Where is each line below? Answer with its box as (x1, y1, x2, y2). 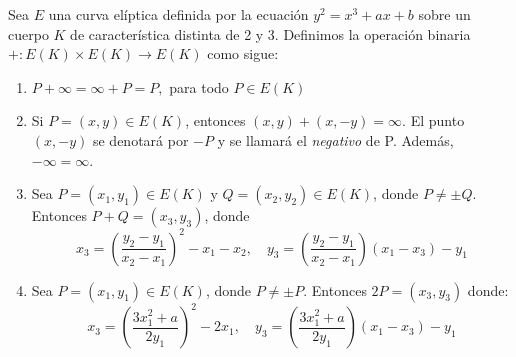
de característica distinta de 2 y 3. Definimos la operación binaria (70, 23, 471, 44)
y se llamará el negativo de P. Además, (217, 129, 454, 150)
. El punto (402, 110, 465, 131)
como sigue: (207, 43, 279, 64)
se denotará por (92, 129, 189, 150)
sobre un (418, 4, 471, 24)
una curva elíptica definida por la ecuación (48, 4, 309, 24)
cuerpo (8, 23, 49, 44)
